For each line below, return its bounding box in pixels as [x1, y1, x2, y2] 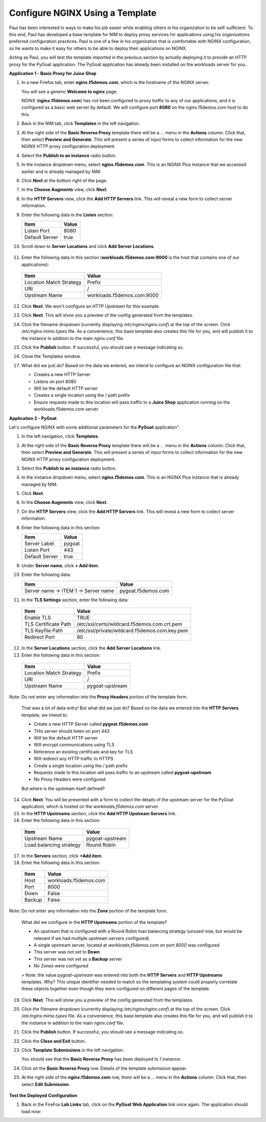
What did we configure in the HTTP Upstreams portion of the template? [21, 919, 167, 925]
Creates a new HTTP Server [33, 372, 91, 377]
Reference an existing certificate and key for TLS [33, 748, 133, 754]
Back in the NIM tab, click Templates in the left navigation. [21, 121, 140, 126]
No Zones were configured [33, 963, 89, 969]
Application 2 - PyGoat [9, 415, 57, 421]
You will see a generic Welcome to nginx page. [21, 88, 118, 94]
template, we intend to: [21, 712, 68, 718]
